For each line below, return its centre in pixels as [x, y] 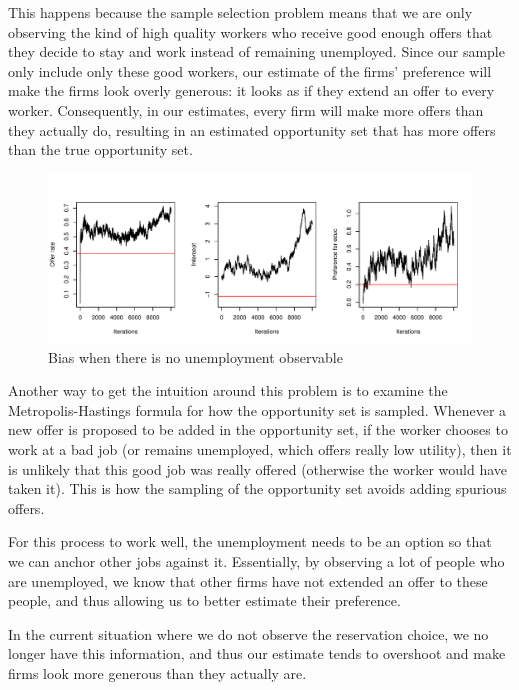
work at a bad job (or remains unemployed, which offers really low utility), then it [260, 449]
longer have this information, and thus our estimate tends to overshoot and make [257, 653]
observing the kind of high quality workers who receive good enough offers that [250, 31]
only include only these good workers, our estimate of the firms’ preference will [250, 70]
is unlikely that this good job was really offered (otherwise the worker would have [258, 468]
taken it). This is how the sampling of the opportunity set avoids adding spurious [257, 488]
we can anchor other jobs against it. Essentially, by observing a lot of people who [256, 561]
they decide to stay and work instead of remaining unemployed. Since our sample [256, 51]
